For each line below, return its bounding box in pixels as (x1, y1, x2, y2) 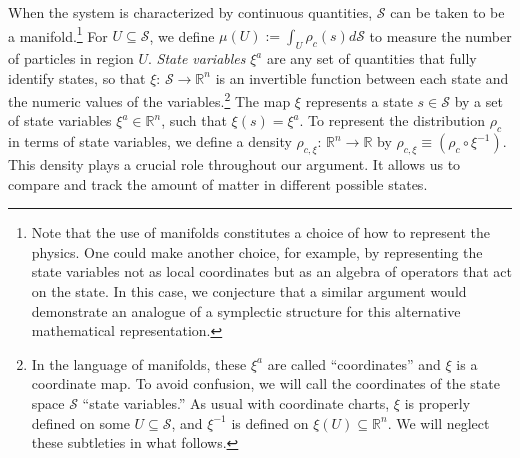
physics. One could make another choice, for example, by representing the (31, 241, 483, 262)
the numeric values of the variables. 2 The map (8, 88, 291, 111)
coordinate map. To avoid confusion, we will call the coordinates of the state (31, 373, 500, 394)
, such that (161, 110, 227, 131)
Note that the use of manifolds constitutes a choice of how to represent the (31, 222, 490, 243)
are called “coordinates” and (267, 353, 441, 374)
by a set (454, 90, 503, 111)
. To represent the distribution (299, 110, 485, 131)
